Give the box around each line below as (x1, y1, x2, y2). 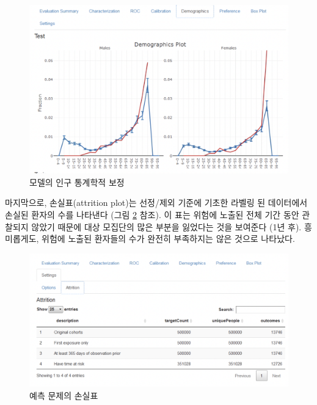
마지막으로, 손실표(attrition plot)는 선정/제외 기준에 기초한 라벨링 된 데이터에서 (5, 196, 308, 209)
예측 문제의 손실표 (29, 389, 98, 401)
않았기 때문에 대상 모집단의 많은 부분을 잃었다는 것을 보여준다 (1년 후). (31, 220, 302, 233)
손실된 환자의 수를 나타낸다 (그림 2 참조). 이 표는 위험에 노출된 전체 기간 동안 (5, 208, 299, 221)
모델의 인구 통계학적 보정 (29, 175, 125, 188)
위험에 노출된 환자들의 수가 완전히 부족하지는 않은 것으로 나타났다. (42, 232, 295, 245)
